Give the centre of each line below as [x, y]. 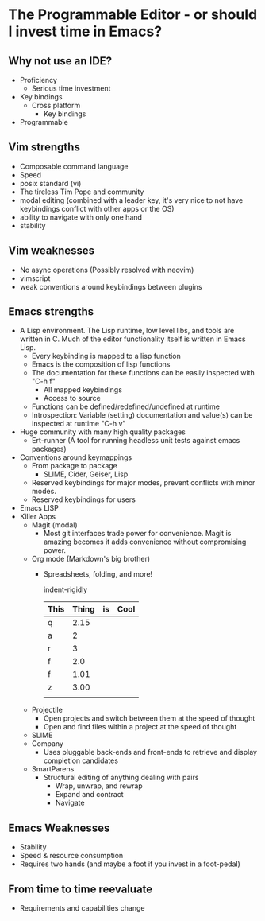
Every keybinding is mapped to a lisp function [106, 356]
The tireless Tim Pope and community [82, 192]
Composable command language [74, 166]
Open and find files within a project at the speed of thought [140, 727]
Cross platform [56, 105]
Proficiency [38, 80]
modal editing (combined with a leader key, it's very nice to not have [131, 200]
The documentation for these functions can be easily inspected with [143, 373]
